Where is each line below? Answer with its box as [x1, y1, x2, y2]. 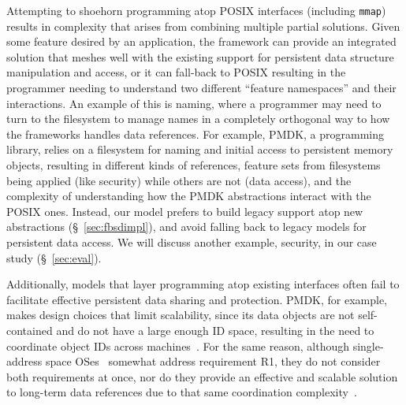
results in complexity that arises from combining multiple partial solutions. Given [6, 17, 400, 34]
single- [352, 337, 384, 354]
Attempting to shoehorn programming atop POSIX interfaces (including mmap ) [6, 2, 386, 18]
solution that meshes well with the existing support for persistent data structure [6, 48, 394, 65]
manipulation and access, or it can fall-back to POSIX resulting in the [6, 64, 346, 80]
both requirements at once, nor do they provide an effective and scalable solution [6, 368, 398, 385]
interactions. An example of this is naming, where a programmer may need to [6, 95, 382, 111]
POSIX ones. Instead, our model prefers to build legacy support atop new [6, 202, 363, 219]
